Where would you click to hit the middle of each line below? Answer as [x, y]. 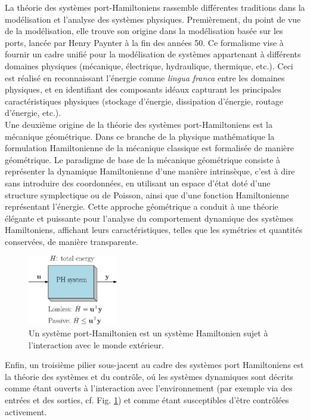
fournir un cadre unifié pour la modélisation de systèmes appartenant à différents [153, 54]
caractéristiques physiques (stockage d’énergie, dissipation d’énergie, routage [144, 101]
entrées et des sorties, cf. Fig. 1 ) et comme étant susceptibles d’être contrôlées [147, 399]
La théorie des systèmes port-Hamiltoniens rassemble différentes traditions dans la [155, 7]
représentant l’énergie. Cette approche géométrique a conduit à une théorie [142, 206]
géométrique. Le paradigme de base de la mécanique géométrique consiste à [143, 159]
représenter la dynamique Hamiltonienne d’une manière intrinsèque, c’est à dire [150, 171]
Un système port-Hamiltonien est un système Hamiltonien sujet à [148, 332]
